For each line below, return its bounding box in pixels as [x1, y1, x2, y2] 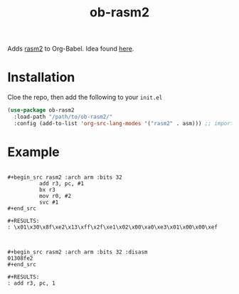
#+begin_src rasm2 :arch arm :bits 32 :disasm [7, 248, 148, 256]
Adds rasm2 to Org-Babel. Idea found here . [7, 44, 134, 53]
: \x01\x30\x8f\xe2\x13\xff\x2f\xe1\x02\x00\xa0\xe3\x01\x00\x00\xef [7, 224, 218, 231]
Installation [7, 69, 75, 85]
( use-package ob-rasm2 [7, 107, 75, 114]
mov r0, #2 [38, 192, 72, 199]
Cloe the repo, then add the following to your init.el [7, 93, 163, 102]
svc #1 [38, 199, 59, 206]
